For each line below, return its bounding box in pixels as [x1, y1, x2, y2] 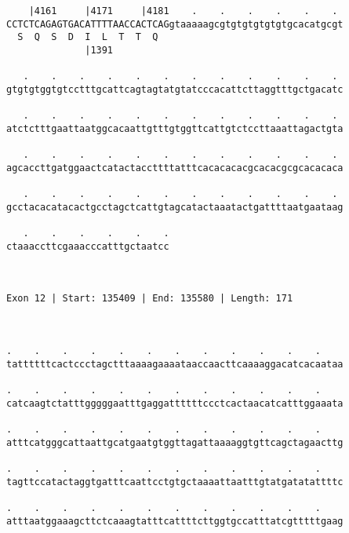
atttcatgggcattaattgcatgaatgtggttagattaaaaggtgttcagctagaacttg [6, 436, 344, 448]
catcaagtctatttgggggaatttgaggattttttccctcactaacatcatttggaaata [6, 397, 344, 409]
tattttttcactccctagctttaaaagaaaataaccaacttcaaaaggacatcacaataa [6, 358, 344, 370]
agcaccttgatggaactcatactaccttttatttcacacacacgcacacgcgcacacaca [6, 162, 344, 173]
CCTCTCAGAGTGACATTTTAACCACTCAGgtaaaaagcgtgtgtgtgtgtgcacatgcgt [6, 18, 344, 30]
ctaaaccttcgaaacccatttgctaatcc [6, 240, 169, 252]
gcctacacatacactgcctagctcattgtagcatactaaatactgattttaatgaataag [6, 201, 344, 213]
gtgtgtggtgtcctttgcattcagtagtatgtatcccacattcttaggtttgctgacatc [6, 83, 344, 95]
